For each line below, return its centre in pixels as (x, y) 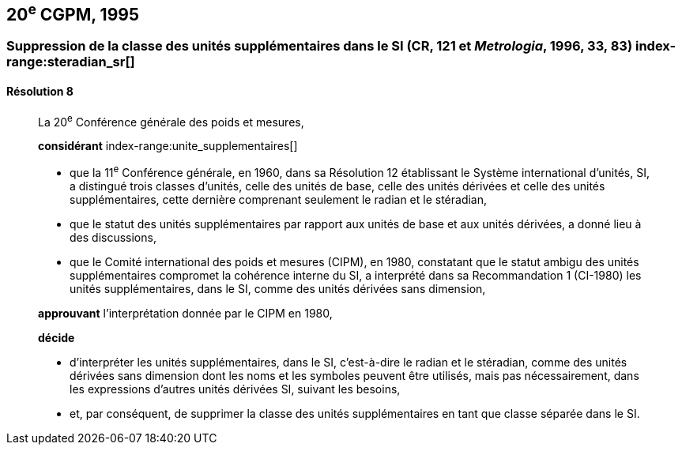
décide (57, 337)
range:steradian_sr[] (71, 62)
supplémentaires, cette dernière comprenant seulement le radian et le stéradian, (279, 199)
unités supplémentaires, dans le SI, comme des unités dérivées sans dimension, (278, 288)
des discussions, (113, 237)
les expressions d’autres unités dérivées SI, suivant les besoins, (235, 389)
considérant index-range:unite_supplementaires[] (168, 146)
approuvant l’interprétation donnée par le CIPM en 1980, (185, 313)
